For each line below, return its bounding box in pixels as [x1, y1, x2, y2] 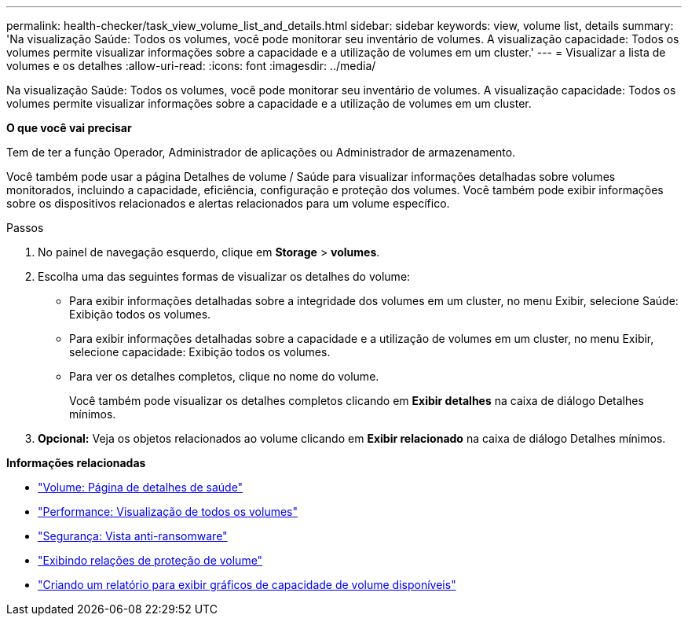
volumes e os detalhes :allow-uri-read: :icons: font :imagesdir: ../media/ [6, 59, 376, 72]
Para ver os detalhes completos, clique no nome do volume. [69, 370, 379, 383]
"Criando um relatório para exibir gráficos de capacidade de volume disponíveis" [38, 578, 456, 591]
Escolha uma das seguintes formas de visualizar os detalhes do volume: [38, 270, 411, 283]
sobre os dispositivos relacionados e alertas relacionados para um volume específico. [6, 197, 450, 210]
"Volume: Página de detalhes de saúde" [38, 480, 243, 494]
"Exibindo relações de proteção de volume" [38, 554, 263, 567]
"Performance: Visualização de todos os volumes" [38, 505, 298, 518]
